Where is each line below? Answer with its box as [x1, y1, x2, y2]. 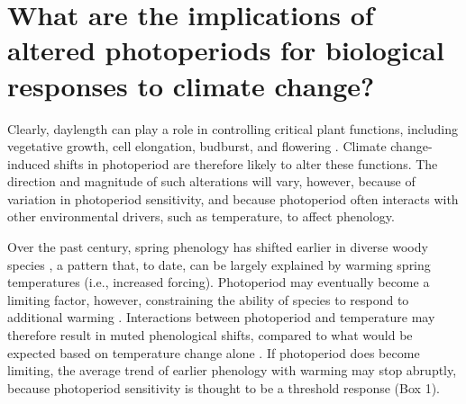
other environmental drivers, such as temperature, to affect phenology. [7, 207, 395, 226]
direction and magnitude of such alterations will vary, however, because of [7, 172, 416, 191]
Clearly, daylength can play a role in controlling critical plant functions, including [7, 119, 459, 138]
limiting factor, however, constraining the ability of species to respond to [7, 290, 409, 309]
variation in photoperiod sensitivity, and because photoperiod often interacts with [7, 189, 459, 208]
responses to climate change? [7, 67, 375, 103]
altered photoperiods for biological [7, 31, 444, 68]
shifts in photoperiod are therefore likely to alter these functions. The [54, 154, 438, 173]
